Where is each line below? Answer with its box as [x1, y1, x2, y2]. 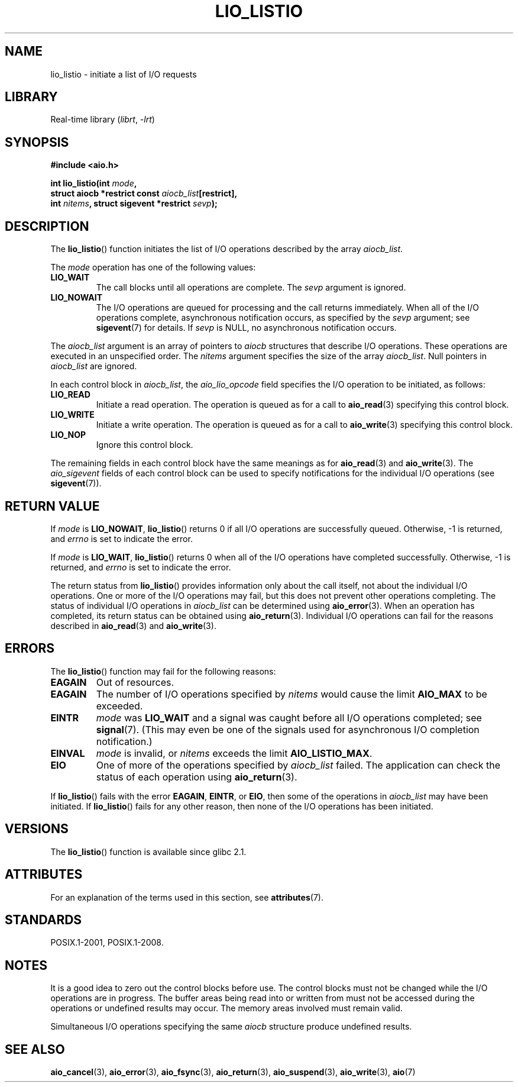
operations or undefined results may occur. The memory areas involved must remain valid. [50, 1003, 403, 1014]
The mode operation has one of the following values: [50, 262, 256, 273]
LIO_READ [50, 389, 90, 400]
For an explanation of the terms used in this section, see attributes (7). [50, 892, 323, 902]
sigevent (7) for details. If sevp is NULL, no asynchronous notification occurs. [96, 322, 397, 333]
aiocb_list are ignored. [50, 361, 137, 372]
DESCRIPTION [5, 218, 89, 234]
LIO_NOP [50, 430, 86, 440]
